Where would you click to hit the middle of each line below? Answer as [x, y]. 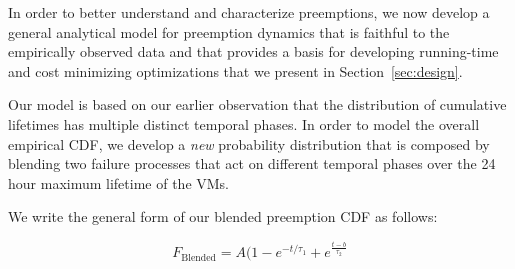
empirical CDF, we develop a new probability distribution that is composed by [249, 143]
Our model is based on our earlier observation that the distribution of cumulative [257, 104]
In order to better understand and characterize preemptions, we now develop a [249, 12]
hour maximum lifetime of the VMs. [119, 182]
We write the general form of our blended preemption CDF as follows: [223, 216]
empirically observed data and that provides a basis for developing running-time [253, 51]
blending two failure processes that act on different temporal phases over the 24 [252, 163]
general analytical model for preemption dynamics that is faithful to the [229, 31]
